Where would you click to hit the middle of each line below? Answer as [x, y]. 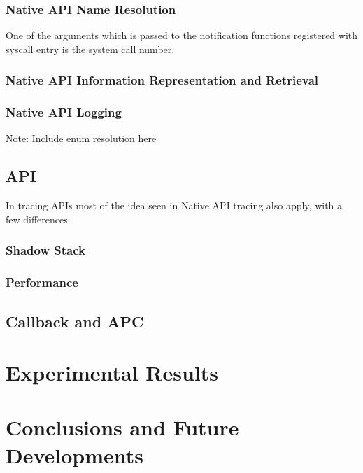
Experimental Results [112, 373]
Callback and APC [75, 321]
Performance [42, 282]
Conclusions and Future [122, 427]
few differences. [38, 219]
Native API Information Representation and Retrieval [162, 80]
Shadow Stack [45, 250]
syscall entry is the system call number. [90, 49]
